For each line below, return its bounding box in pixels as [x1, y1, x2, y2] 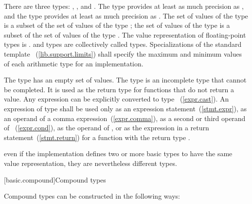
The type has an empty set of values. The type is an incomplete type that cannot [4, 75, 247, 85]
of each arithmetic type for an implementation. [4, 58, 144, 68]
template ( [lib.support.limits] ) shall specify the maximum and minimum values [4, 48, 242, 59]
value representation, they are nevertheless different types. [4, 158, 177, 168]
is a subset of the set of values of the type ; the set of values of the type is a [4, 20, 230, 30]
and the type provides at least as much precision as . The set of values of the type [4, 10, 248, 20]
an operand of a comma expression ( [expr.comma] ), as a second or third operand [4, 113, 246, 123]
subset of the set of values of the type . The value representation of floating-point [4, 29, 246, 40]
